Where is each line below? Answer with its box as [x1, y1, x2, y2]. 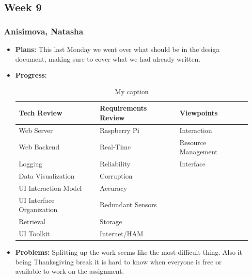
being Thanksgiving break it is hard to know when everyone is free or [15, 256, 222, 266]
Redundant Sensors [99, 199, 157, 210]
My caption [114, 86, 149, 96]
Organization [18, 204, 58, 214]
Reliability [99, 159, 130, 169]
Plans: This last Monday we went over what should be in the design [15, 44, 220, 54]
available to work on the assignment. [15, 266, 124, 276]
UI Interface [18, 195, 55, 205]
